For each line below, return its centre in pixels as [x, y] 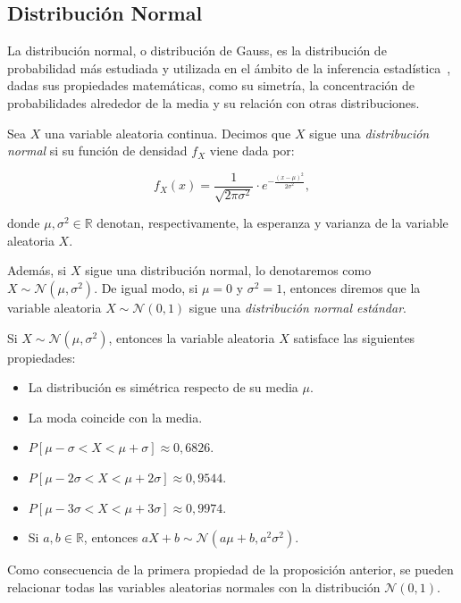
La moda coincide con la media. [115, 417]
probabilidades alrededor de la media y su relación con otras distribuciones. [214, 102]
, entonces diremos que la [352, 288]
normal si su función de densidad [97, 151]
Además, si [37, 270]
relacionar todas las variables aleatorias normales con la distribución [194, 586]
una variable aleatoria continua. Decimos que [168, 133]
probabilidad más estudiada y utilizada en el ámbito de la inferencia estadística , [229, 67]
